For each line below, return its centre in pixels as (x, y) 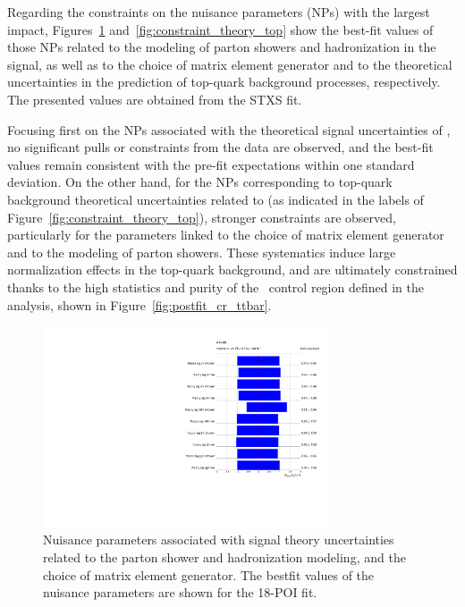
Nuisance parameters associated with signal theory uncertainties (219, 540)
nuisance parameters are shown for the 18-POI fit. (180, 592)
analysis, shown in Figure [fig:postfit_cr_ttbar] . (139, 304)
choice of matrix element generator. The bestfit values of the (209, 574)
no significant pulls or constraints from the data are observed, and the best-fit (220, 147)
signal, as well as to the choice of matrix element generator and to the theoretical (230, 64)
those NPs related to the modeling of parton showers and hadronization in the (222, 47)
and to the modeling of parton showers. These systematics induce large (202, 252)
